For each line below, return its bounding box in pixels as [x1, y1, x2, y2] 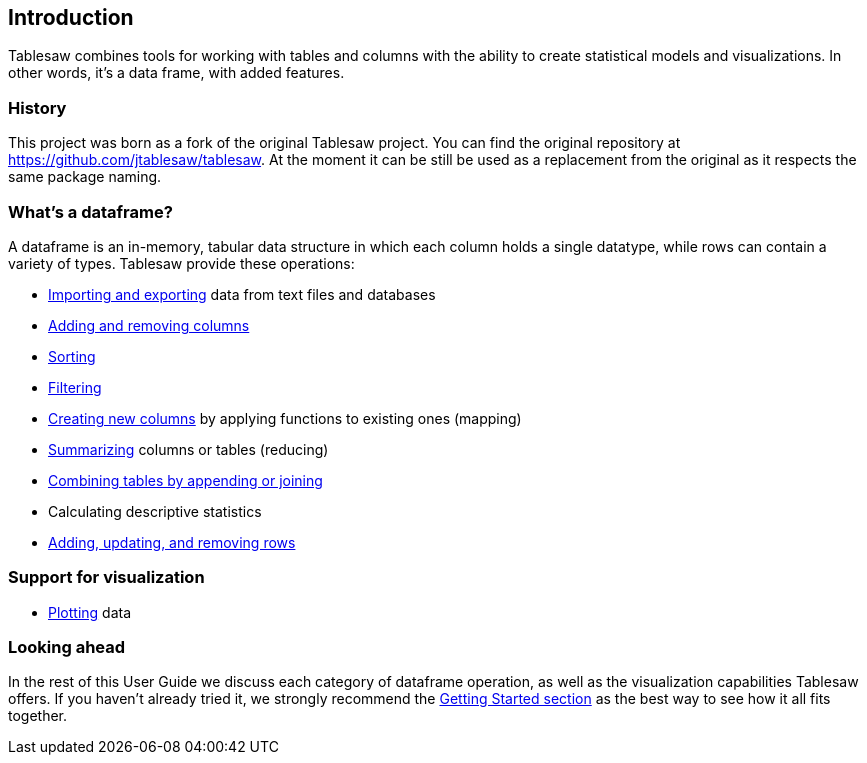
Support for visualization [8, 567, 205, 588]
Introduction [8, 5, 134, 30]
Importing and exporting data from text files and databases [48, 285, 436, 303]
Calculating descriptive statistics [48, 502, 262, 520]
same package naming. [8, 168, 162, 186]
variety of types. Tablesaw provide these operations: [8, 254, 355, 272]
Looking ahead [8, 637, 126, 658]
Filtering [48, 378, 102, 396]
